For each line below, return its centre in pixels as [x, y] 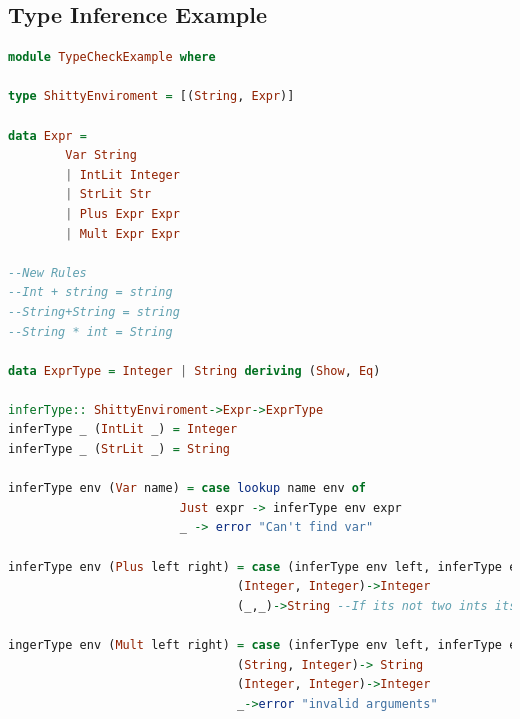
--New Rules [47, 272]
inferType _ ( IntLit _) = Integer [123, 429]
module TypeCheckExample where [112, 57]
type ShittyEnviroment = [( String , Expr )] [151, 96]
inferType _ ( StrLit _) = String [119, 449]
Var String [101, 155]
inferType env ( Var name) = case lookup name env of [187, 488]
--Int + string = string [90, 292]
